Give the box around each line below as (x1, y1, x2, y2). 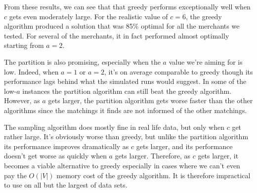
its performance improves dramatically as (4, 141, 129, 151)
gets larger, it (198, 151, 239, 161)
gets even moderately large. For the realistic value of (9, 11, 168, 21)
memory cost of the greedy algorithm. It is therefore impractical (56, 170, 251, 180)
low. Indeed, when (4, 66, 59, 77)
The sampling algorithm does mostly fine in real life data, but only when (4, 121, 224, 132)
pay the (4, 170, 27, 180)
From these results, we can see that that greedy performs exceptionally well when (4, 1, 251, 11)
